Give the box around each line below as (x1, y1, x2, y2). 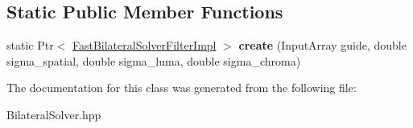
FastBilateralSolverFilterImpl (72, 37, 217, 54)
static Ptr (6, 37, 54, 54)
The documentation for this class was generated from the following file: (6, 79, 357, 96)
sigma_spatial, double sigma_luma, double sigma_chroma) (6, 52, 301, 69)
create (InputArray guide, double (238, 37, 407, 54)
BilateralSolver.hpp (6, 106, 101, 122)
